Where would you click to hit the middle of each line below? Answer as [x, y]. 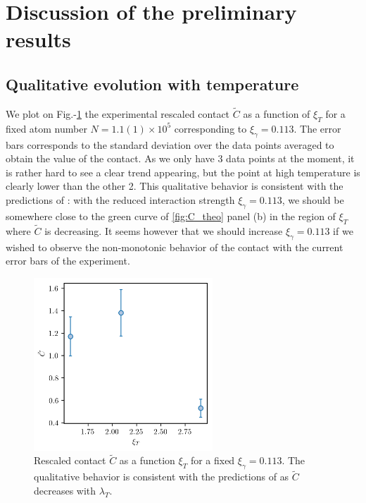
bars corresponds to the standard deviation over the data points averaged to [170, 144]
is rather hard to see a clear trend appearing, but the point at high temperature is [183, 172]
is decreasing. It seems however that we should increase [164, 230]
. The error [317, 128]
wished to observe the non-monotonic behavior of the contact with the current [175, 247]
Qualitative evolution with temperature [152, 84]
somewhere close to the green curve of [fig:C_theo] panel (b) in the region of [171, 216]
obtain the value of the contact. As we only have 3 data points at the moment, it [180, 158]
